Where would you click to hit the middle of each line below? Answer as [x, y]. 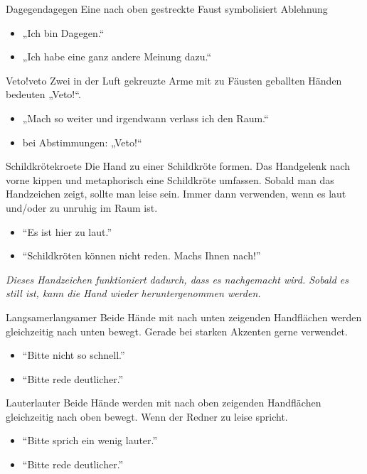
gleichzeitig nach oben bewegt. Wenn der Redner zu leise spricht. [147, 416]
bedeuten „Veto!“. [43, 94]
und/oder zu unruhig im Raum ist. [82, 207]
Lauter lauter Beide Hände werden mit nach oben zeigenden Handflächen [164, 403]
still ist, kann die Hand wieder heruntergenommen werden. [133, 293]
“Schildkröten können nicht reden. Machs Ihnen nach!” [142, 255]
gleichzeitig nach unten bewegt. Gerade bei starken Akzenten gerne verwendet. [177, 331]
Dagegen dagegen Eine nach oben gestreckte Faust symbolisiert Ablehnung [167, 9]
